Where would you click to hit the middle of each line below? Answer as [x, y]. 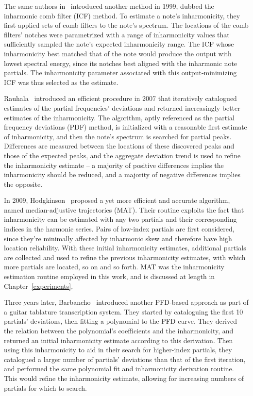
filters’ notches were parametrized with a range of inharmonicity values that [117, 34]
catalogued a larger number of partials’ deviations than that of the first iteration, [125, 359]
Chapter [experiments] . [39, 286]
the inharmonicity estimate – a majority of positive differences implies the [114, 165]
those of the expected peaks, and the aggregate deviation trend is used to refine [122, 155]
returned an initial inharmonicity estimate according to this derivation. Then [118, 340]
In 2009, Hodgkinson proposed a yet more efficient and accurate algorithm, [117, 200]
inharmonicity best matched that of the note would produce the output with [118, 53]
